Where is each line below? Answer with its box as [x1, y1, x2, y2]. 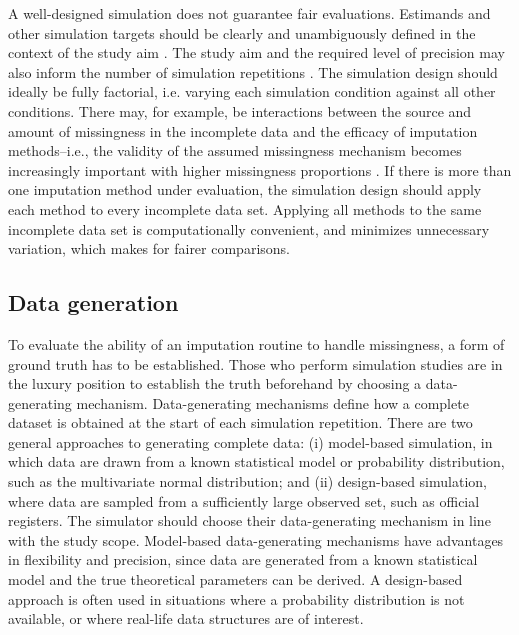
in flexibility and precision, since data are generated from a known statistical [8, 549, 478, 570]
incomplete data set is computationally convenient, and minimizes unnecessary [8, 218, 490, 239]
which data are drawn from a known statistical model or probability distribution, [8, 451, 505, 472]
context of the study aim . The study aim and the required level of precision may [8, 42, 505, 63]
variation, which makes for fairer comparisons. [8, 238, 290, 259]
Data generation [8, 287, 179, 318]
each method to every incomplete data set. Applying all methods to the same [8, 198, 482, 219]
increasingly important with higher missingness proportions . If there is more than [8, 159, 512, 180]
